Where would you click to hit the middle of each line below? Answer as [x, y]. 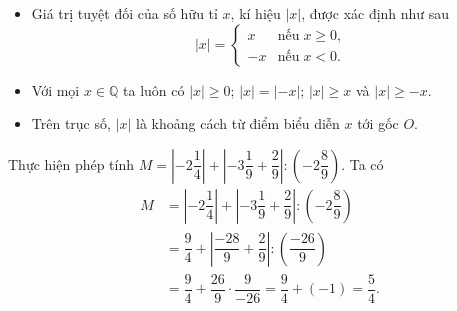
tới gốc [378, 123]
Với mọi [55, 89]
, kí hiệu [255, 13]
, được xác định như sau [375, 13]
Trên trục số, [71, 123]
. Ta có [362, 163]
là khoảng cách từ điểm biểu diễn [238, 123]
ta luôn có [154, 89]
